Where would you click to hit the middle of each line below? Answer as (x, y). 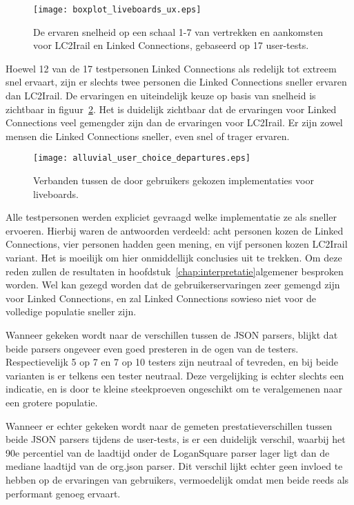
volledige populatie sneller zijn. (71, 311)
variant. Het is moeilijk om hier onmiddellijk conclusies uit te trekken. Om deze (174, 258)
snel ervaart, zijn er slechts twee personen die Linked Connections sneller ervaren (176, 82)
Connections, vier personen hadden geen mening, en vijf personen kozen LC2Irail (177, 244)
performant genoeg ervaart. (63, 493)
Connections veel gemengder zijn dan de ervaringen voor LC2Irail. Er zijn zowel (174, 122)
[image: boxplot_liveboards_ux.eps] (117, 10)
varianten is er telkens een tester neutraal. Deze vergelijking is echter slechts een (175, 375)
